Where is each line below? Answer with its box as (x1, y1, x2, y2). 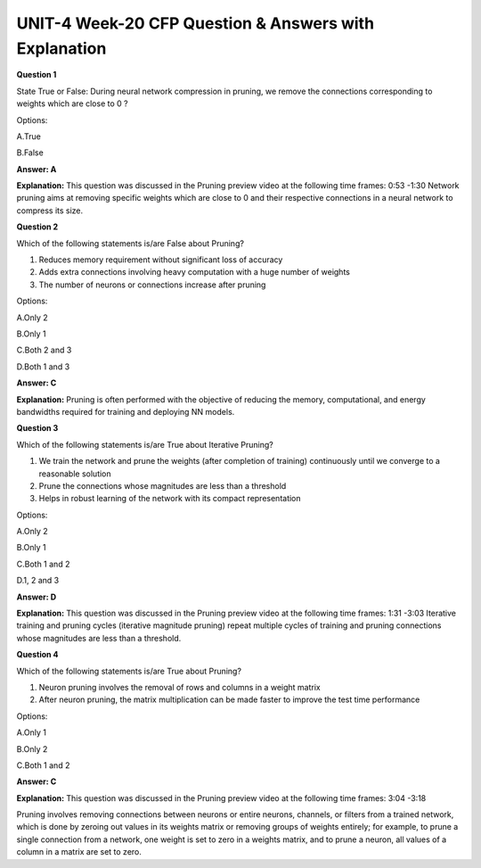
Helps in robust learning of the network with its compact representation (38, 493, 302, 504)
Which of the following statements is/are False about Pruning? (16, 237, 245, 249)
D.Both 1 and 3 (16, 361, 70, 372)
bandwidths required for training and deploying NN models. (16, 406, 235, 417)
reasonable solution (38, 468, 111, 479)
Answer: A (16, 163, 57, 174)
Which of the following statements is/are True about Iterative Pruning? (16, 439, 273, 450)
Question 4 (16, 649, 59, 660)
